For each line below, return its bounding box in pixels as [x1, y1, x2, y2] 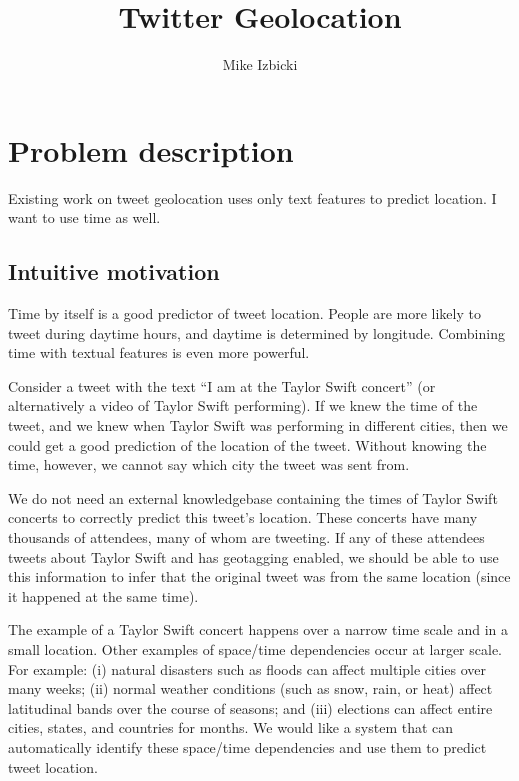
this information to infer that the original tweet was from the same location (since [8, 566, 511, 587]
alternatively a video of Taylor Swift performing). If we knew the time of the [8, 395, 478, 416]
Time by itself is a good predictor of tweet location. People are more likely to [8, 303, 481, 324]
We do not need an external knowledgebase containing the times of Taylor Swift [8, 487, 498, 508]
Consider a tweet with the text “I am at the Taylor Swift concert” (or [8, 375, 436, 396]
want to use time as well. [8, 207, 161, 228]
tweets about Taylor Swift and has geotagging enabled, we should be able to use [8, 546, 499, 567]
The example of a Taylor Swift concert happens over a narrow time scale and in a [8, 619, 509, 640]
